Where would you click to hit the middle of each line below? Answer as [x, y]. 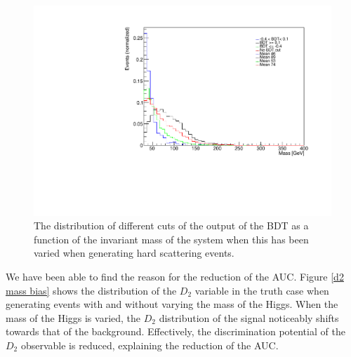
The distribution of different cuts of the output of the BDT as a [171, 225]
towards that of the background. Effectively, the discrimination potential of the [175, 331]
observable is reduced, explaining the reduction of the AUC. [150, 345]
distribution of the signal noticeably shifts [249, 317]
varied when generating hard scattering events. [134, 253]
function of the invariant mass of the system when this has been [171, 239]
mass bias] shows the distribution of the [91, 290]
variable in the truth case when [262, 290]
